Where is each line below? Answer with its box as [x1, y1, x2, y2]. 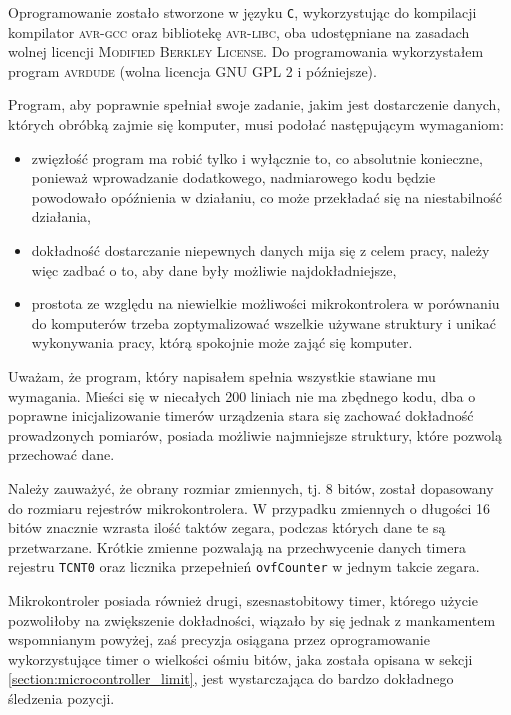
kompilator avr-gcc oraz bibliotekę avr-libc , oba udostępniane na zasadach [8, 21, 470, 42]
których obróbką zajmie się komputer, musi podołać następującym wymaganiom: [8, 114, 504, 135]
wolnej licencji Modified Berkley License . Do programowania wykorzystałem [8, 41, 484, 62]
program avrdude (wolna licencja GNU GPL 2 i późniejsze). [8, 60, 377, 81]
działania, [31, 206, 91, 227]
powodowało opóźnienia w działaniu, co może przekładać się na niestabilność [31, 186, 502, 207]
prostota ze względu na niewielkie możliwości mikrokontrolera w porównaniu [31, 293, 500, 314]
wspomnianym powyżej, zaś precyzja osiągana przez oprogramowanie [8, 629, 430, 650]
